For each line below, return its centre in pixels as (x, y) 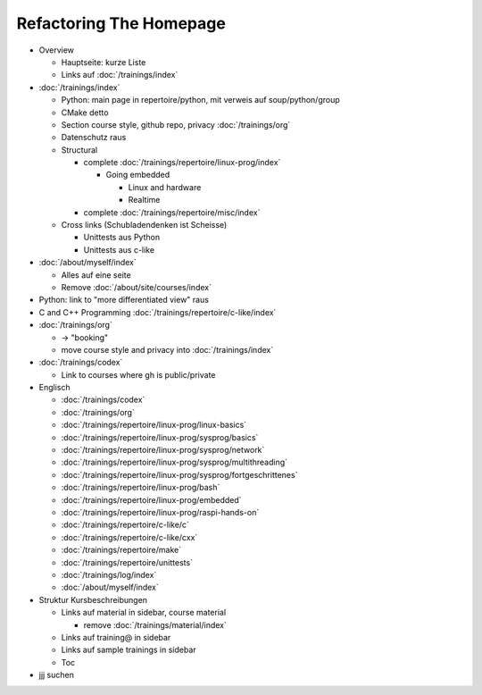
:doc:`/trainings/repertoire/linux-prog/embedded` (151, 499)
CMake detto (85, 113)
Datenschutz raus (94, 138)
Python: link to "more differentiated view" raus (124, 300)
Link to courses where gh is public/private (138, 374)
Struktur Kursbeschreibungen (93, 599)
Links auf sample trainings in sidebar (129, 650)
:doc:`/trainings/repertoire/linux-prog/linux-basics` (154, 425)
